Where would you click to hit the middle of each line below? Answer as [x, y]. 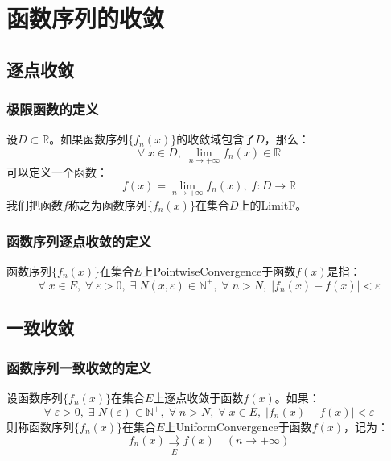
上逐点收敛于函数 [198, 397]
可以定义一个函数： [57, 172]
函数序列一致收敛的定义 [79, 367]
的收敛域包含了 [216, 139]
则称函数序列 [40, 426]
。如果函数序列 [89, 139]
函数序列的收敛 [86, 18]
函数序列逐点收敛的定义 [79, 241]
